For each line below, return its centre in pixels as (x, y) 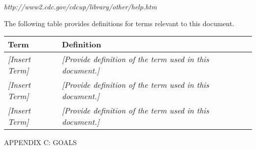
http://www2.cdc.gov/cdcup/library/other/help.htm (80, 6)
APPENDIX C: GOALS (40, 142)
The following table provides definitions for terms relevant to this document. (119, 23)
